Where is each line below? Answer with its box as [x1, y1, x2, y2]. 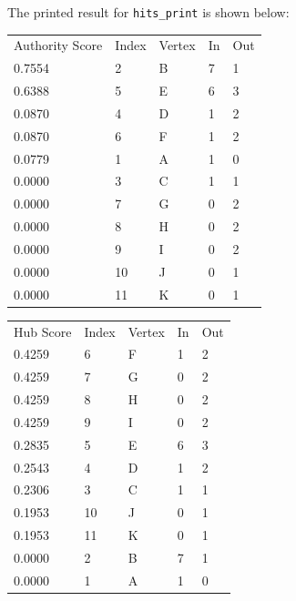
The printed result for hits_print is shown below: [7, 3, 290, 21]
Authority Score [14, 36, 103, 55]
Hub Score [14, 321, 72, 341]
